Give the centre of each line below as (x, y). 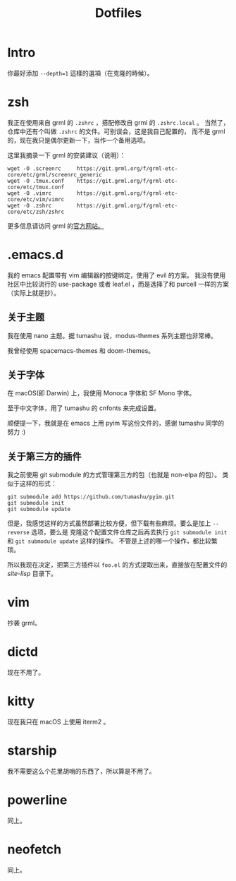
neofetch (35, 850)
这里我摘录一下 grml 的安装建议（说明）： (67, 155)
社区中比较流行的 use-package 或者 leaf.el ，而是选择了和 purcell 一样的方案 (118, 284)
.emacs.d (35, 255)
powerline (37, 800)
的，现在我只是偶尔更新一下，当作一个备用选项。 (78, 140)
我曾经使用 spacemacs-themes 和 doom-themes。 (81, 350)
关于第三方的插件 (44, 456)
